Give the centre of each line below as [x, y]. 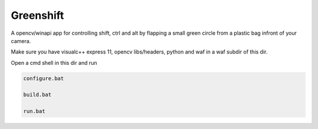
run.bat [34, 111]
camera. [21, 41]
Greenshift [37, 15]
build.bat [37, 95]
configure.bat [44, 78]
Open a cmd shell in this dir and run [54, 62]
